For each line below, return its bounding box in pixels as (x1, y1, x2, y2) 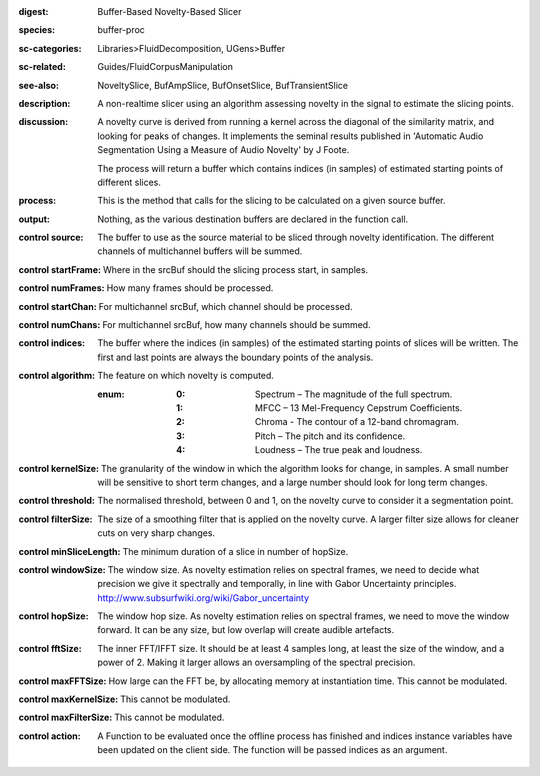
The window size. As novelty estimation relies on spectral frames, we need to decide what (107, 563, 480, 575)
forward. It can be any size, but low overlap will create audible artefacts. (97, 624, 395, 636)
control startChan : (18, 300, 97, 312)
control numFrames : (18, 282, 105, 294)
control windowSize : (18, 563, 106, 575)
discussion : (18, 116, 69, 128)
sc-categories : (18, 42, 82, 54)
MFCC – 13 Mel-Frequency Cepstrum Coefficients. (255, 401, 463, 414)
